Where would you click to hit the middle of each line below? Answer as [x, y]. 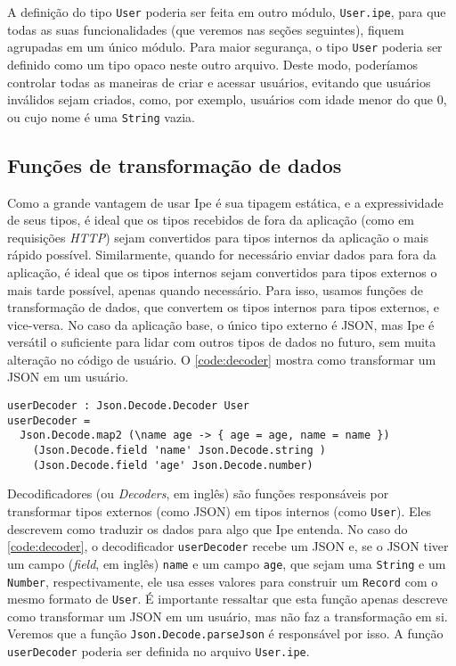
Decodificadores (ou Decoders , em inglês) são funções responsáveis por [198, 493]
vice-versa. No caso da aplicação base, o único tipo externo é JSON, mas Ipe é [221, 324]
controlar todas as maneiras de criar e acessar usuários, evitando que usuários [219, 82]
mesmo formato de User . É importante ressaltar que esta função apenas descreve [228, 599]
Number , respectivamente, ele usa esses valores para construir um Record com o [223, 581]
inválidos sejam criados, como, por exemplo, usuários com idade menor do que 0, [227, 99]
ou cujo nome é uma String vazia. [101, 116]
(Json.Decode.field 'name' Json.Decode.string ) [179, 451]
